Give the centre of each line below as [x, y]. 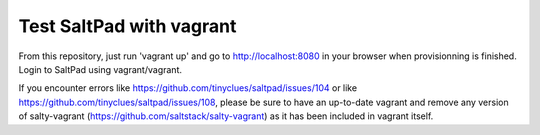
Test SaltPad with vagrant [127, 26]
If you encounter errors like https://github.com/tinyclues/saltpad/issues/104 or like [188, 88]
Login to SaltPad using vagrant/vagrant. [100, 69]
